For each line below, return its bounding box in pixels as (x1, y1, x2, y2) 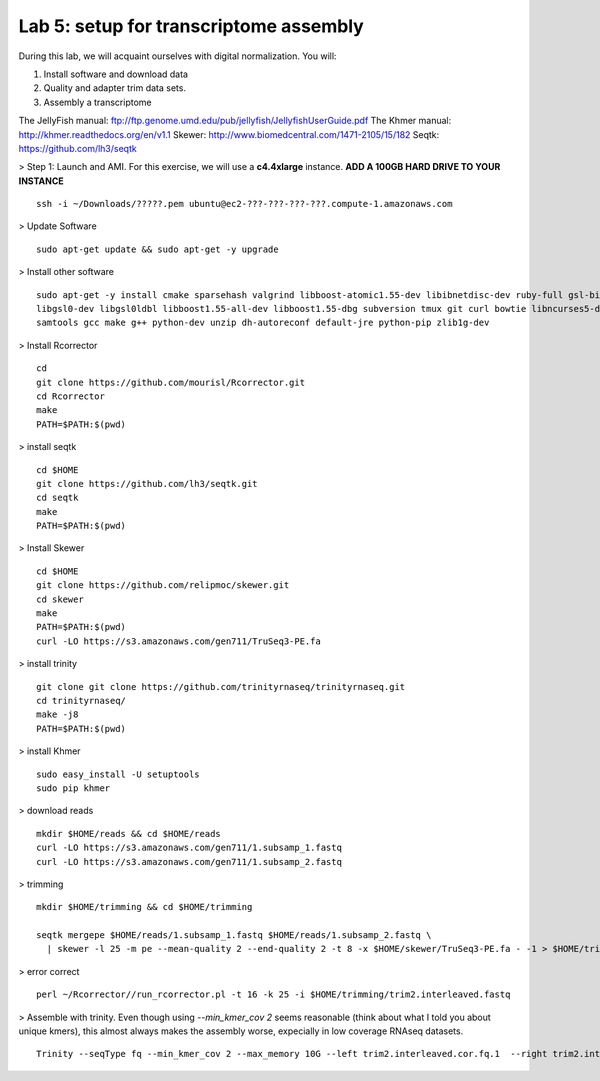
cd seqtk (36, 492, 79, 504)
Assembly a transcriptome (43, 96, 152, 108)
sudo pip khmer (36, 782, 111, 794)
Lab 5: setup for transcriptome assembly (18, 15, 364, 37)
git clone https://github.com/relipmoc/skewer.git (36, 580, 290, 591)
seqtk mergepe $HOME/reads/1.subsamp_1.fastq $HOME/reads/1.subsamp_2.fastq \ (36, 930, 432, 941)
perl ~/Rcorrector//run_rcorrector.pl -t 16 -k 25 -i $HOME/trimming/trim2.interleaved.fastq (36, 989, 511, 1000)
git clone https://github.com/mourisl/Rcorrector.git (36, 376, 305, 388)
